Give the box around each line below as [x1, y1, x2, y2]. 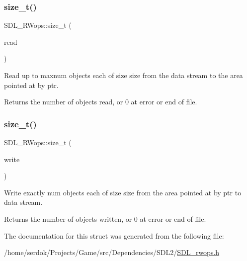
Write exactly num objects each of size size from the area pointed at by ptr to [4, 187, 242, 197]
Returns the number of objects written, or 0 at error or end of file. [4, 213, 206, 224]
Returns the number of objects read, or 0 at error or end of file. [4, 96, 197, 107]
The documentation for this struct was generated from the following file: [4, 230, 224, 241]
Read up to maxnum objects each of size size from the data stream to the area [4, 70, 243, 80]
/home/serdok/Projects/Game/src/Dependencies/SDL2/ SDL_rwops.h [4, 247, 220, 258]
